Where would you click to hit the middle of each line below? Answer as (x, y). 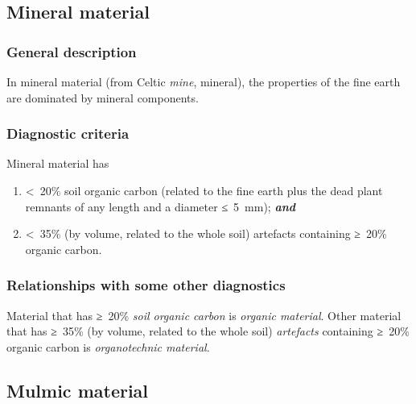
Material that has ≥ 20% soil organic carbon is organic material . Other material (204, 315)
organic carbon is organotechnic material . (108, 346)
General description (72, 51)
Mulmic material (78, 390)
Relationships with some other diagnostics (146, 285)
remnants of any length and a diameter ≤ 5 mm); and (161, 206)
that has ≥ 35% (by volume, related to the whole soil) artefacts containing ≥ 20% (208, 331)
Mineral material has (58, 163)
